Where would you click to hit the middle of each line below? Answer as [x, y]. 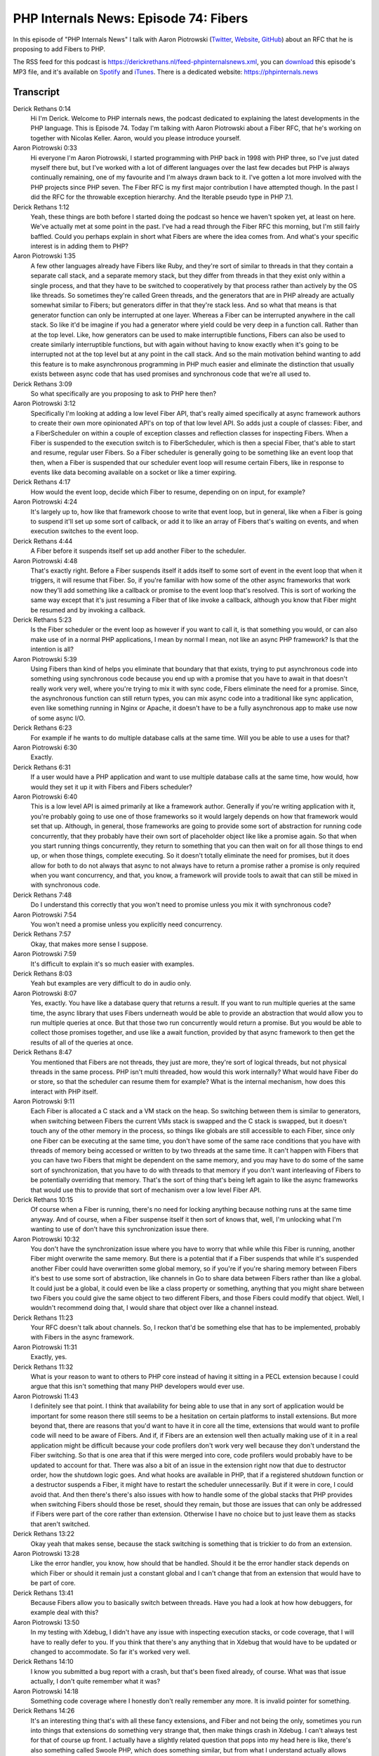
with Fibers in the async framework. [82, 1337]
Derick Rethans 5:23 [42, 620]
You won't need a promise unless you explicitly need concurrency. [126, 924]
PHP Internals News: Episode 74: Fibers [131, 18]
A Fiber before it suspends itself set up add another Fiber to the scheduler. [138, 551]
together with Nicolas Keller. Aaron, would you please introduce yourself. [136, 138]
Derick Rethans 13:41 [43, 1593]
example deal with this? [65, 1613]
